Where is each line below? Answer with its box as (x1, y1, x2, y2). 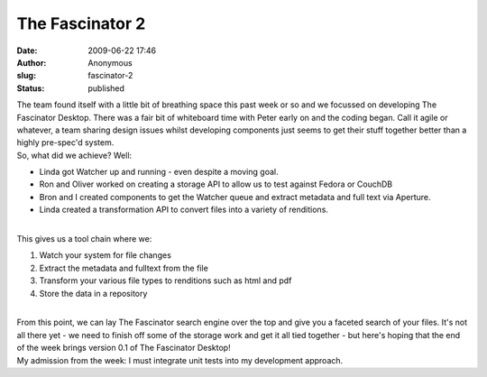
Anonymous (87, 57, 133, 68)
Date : (16, 45, 38, 56)
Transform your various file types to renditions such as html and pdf (39, 275, 292, 286)
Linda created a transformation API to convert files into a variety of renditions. (39, 204, 329, 216)
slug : (16, 70, 36, 81)
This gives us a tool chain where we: (16, 234, 152, 244)
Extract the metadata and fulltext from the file (39, 262, 209, 273)
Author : (16, 57, 47, 68)
